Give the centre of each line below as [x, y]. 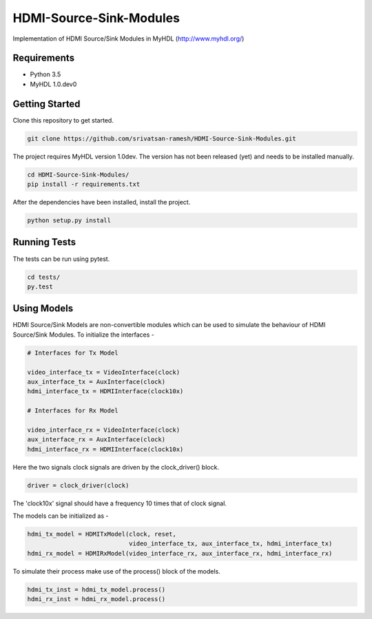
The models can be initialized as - [61, 516]
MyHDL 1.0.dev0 [53, 84]
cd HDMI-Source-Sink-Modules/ [78, 175]
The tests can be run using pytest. [61, 259]
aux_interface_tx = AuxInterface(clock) [96, 381]
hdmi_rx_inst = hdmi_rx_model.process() [96, 599]
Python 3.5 [45, 74]
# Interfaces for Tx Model [73, 353]
